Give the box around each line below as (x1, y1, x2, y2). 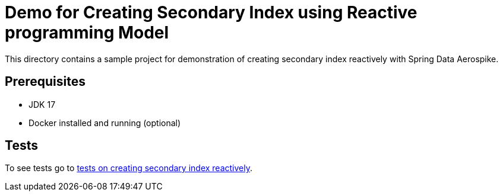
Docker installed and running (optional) (29, 117, 181, 128)
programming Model (5, 23, 169, 43)
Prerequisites (5, 74, 86, 89)
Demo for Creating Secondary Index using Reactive (5, 2, 417, 23)
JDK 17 (29, 99, 56, 110)
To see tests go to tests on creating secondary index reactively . (5, 163, 253, 173)
